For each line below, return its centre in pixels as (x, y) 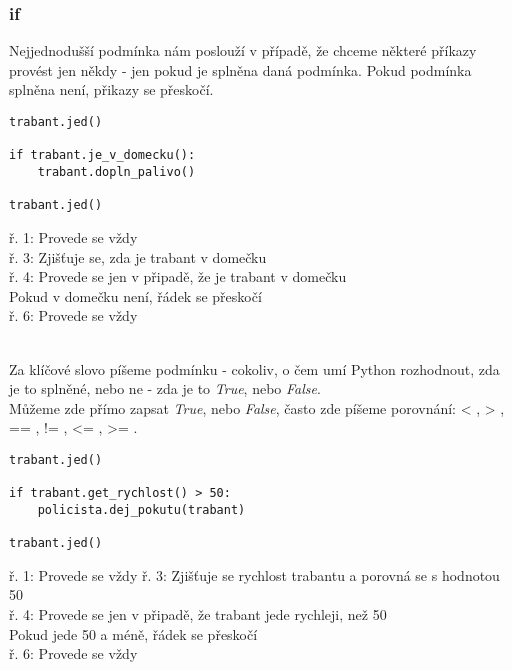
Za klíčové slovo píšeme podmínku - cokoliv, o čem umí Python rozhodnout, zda (254, 368)
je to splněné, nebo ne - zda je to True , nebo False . (165, 388)
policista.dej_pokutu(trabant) (141, 509)
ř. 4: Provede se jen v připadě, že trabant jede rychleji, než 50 (198, 614)
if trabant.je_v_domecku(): (102, 155)
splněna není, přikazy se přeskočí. (111, 89)
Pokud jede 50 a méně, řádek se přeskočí (133, 633)
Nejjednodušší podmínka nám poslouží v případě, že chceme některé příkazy (243, 50)
